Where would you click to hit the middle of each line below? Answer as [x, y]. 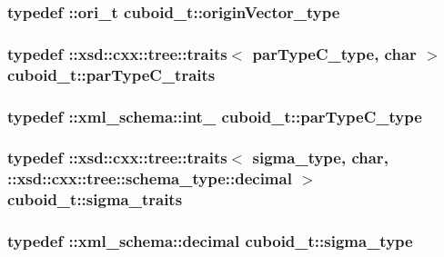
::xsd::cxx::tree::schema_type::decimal [150, 178]
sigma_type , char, [320, 158]
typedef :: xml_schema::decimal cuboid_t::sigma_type [210, 241]
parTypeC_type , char [334, 53]
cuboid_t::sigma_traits [95, 199]
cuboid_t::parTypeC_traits [111, 74]
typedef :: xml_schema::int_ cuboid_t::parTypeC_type [215, 116]
